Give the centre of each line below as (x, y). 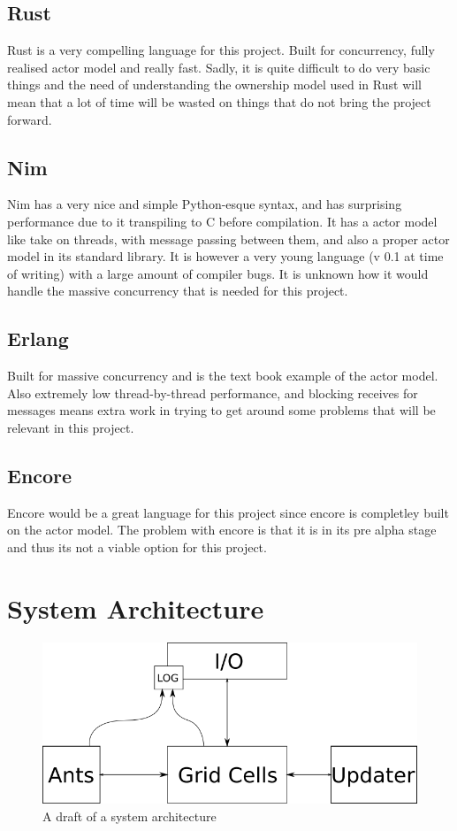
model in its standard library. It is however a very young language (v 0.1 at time (225, 256)
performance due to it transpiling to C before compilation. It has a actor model (222, 221)
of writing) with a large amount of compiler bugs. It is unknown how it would (218, 273)
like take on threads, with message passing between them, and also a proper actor (228, 239)
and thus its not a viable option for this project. (137, 546)
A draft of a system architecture (129, 816)
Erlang (38, 339)
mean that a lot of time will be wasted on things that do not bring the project (219, 101)
